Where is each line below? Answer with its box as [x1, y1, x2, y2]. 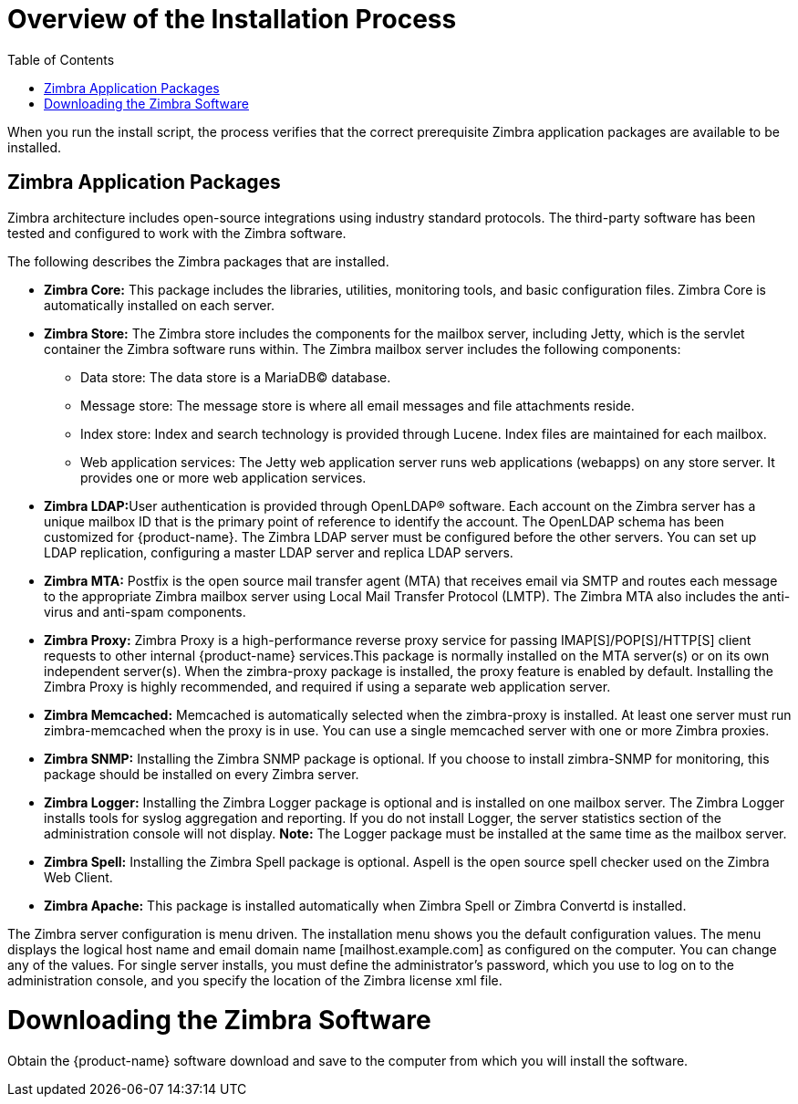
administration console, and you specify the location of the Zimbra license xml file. [7, 972, 503, 988]
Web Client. [44, 869, 113, 885]
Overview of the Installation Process [7, 4, 457, 35]
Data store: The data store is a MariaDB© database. [80, 369, 391, 385]
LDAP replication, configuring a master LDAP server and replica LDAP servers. [44, 544, 513, 560]
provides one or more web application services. [80, 469, 367, 485]
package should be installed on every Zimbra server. [44, 766, 359, 782]
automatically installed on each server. [44, 297, 275, 313]
